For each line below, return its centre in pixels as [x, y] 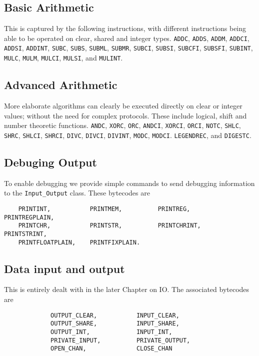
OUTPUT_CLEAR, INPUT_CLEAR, [115, 315]
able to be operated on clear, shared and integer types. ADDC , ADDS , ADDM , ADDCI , [127, 38]
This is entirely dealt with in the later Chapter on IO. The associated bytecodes [127, 289]
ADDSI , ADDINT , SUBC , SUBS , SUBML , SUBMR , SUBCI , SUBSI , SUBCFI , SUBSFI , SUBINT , [128, 48]
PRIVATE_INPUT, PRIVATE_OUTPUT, [120, 340]
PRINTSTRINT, [25, 234]
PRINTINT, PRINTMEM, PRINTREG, [104, 209]
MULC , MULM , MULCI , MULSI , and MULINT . [63, 58]
